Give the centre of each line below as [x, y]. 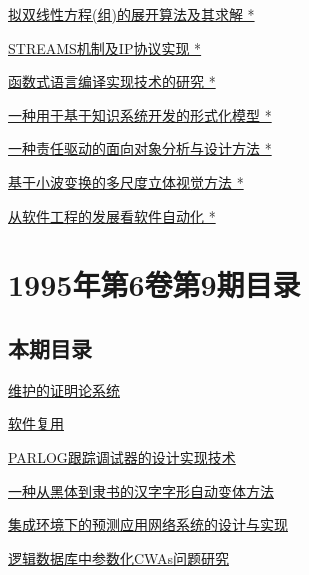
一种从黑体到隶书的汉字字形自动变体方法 [141, 490]
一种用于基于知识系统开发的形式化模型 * [140, 114]
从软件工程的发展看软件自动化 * [112, 215]
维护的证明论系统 [64, 389]
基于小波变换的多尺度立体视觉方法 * [126, 181]
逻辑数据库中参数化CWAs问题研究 [118, 557]
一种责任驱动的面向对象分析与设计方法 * [140, 148]
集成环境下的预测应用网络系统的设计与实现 [148, 524]
